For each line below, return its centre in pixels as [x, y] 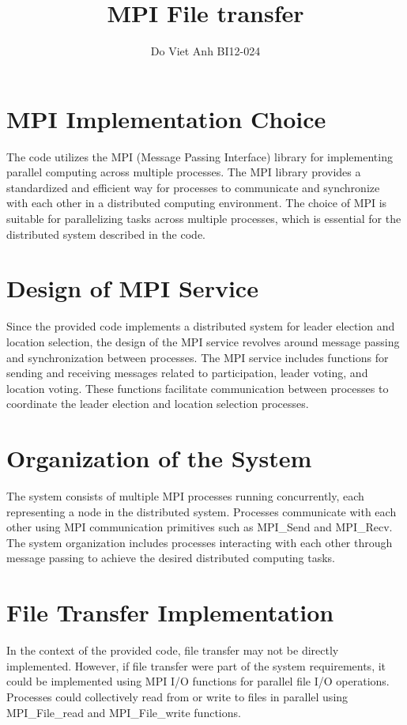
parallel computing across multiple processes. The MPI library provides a [184, 172]
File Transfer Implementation [170, 612]
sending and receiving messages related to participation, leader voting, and [187, 373]
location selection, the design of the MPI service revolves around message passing [203, 341]
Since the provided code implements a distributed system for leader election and [201, 326]
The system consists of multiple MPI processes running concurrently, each [185, 496]
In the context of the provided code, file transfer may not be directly [173, 650]
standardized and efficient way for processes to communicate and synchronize [193, 187]
